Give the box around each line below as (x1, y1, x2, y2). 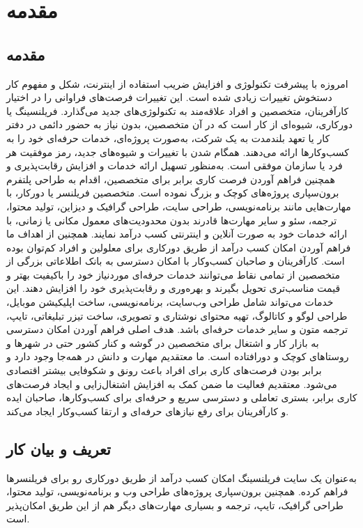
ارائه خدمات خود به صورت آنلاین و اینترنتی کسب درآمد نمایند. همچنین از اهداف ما (6, 226, 348, 241)
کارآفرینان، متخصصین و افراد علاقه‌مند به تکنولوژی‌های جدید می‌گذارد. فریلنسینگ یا (6, 103, 349, 118)
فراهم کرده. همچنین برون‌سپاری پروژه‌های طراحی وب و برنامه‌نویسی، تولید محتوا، (6, 484, 348, 499)
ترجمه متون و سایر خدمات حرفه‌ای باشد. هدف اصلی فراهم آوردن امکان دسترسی (6, 322, 348, 336)
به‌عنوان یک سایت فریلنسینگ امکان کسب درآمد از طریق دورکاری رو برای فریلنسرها (6, 470, 357, 485)
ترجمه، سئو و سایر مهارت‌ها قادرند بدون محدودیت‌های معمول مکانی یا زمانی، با (6, 212, 337, 227)
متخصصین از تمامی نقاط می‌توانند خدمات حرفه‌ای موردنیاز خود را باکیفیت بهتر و (6, 267, 340, 281)
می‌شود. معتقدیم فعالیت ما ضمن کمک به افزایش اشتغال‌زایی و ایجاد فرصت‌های (6, 376, 337, 391)
